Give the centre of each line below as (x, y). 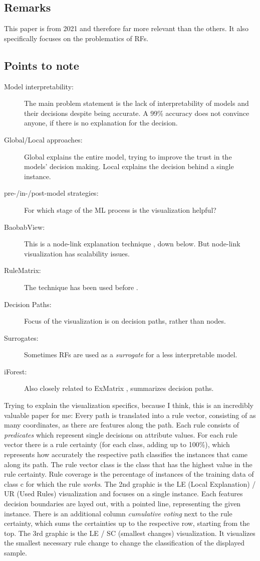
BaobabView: (25, 227)
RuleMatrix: (23, 270)
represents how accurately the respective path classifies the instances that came (126, 454)
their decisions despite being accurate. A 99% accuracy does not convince (137, 113)
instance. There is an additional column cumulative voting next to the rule (118, 513)
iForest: (16, 371)
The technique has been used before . (81, 287)
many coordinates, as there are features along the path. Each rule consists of (122, 425)
